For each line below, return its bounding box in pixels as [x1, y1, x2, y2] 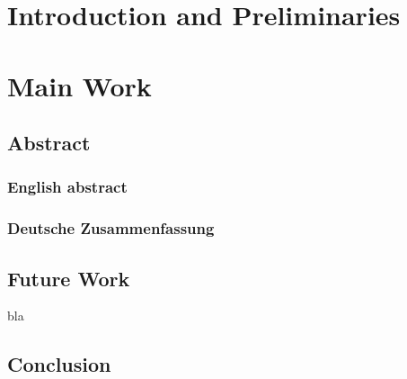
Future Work [7, 264, 130, 292]
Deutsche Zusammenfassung [7, 217, 215, 239]
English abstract [7, 176, 128, 198]
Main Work [7, 67, 152, 104]
